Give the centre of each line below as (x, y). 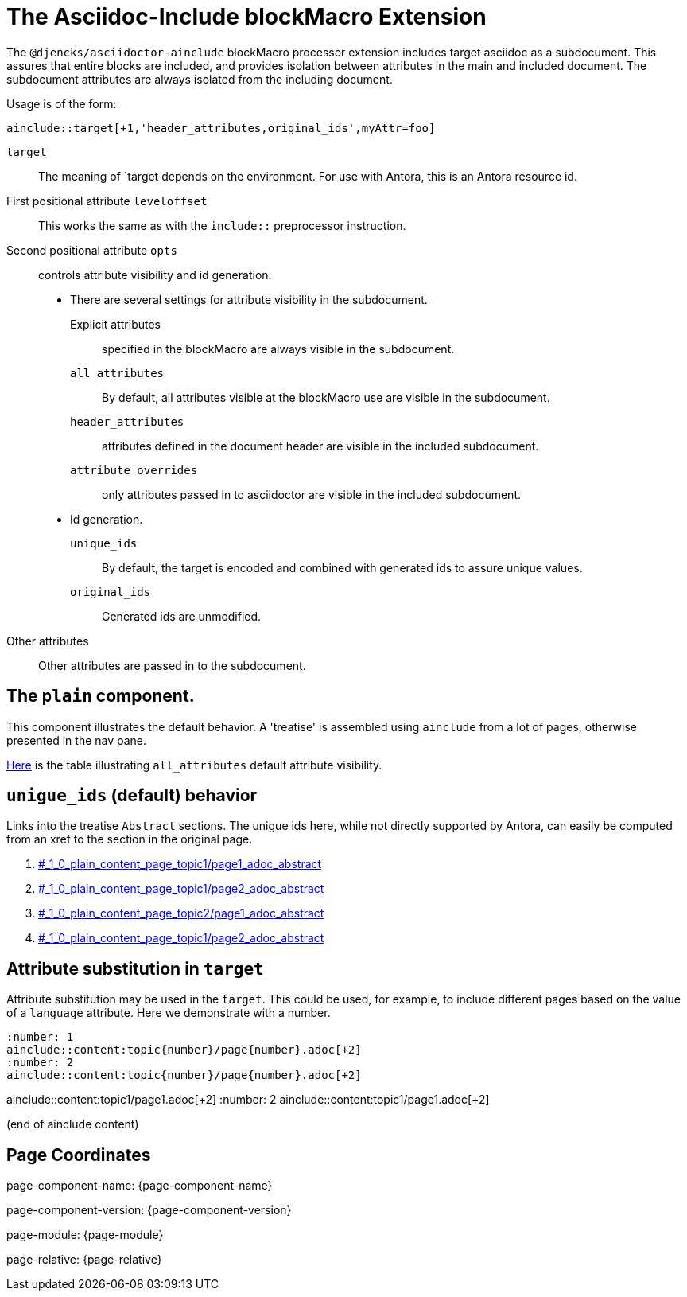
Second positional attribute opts (92, 250)
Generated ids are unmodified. (182, 616)
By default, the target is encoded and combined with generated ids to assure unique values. (342, 567)
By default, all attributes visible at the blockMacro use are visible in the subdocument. (326, 397)
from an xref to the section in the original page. (130, 839)
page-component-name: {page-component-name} (140, 1186)
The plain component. (101, 696)
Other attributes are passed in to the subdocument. (172, 665)
